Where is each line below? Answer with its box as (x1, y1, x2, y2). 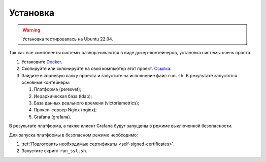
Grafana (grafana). (33, 114, 71, 120)
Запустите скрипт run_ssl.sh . (21, 148, 88, 154)
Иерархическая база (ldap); (33, 93, 92, 99)
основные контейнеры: (21, 79, 70, 85)
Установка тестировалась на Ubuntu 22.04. (22, 36, 113, 42)
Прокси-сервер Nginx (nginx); (33, 107, 97, 113)
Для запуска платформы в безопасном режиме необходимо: (9, 132, 138, 138)
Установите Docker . (21, 59, 63, 65)
